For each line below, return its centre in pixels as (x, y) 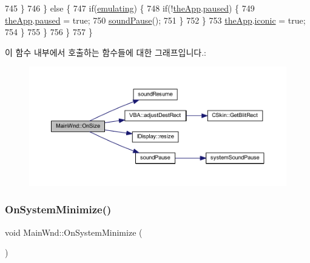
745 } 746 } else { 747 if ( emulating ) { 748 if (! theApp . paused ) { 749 (130, 8)
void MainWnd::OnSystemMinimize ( (74, 232)
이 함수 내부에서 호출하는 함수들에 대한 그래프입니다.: (106, 52)
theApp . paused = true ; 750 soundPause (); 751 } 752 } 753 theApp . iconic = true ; (155, 20)
